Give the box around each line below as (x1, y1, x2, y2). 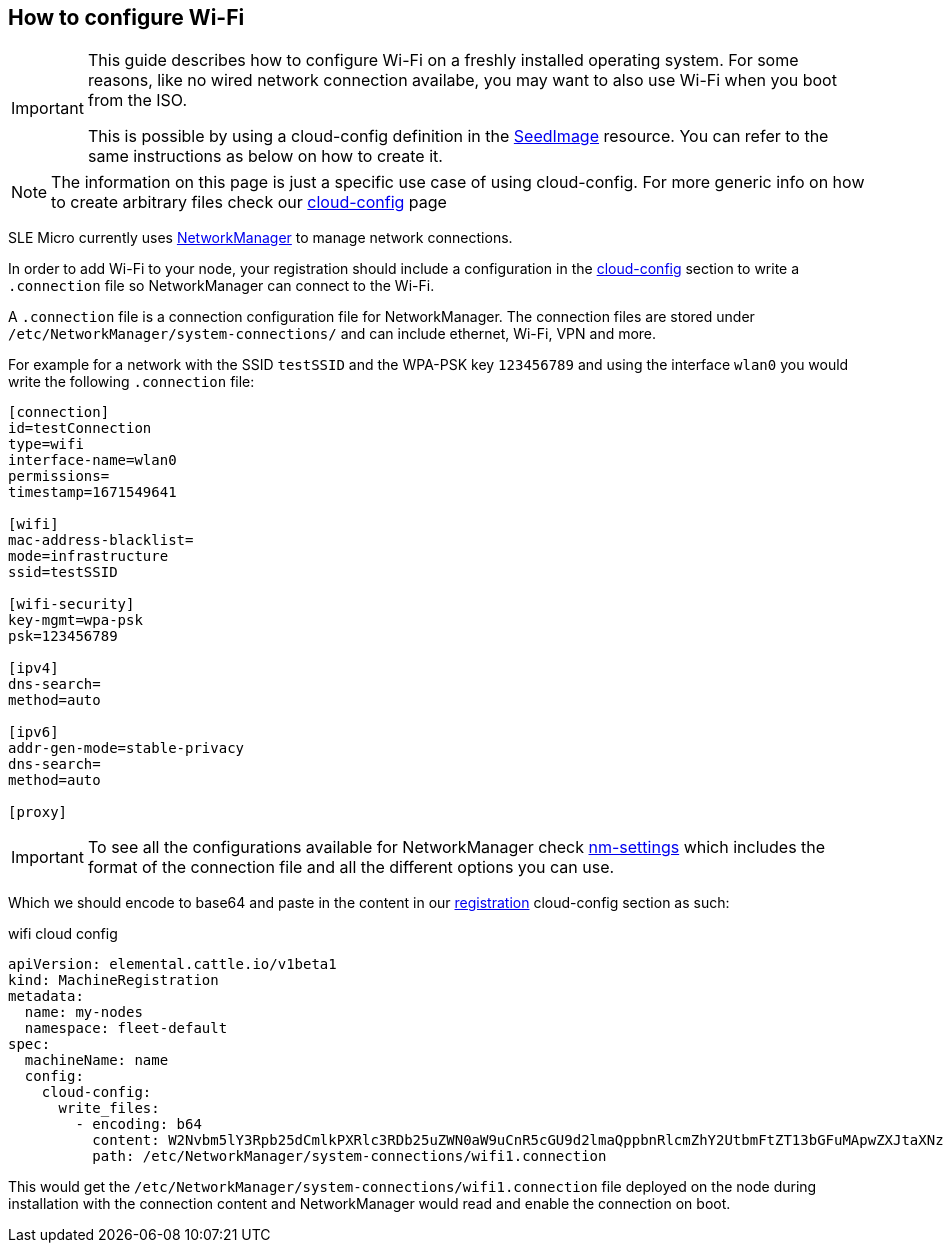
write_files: (58, 1100, 160, 1117)
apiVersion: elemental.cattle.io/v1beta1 (8, 956, 337, 973)
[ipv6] (8, 724, 59, 741)
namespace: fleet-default (24, 1020, 228, 1037)
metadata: (8, 988, 84, 1005)
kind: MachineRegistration (8, 972, 219, 989)
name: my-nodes (24, 1004, 143, 1021)
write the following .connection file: (8, 373, 255, 391)
